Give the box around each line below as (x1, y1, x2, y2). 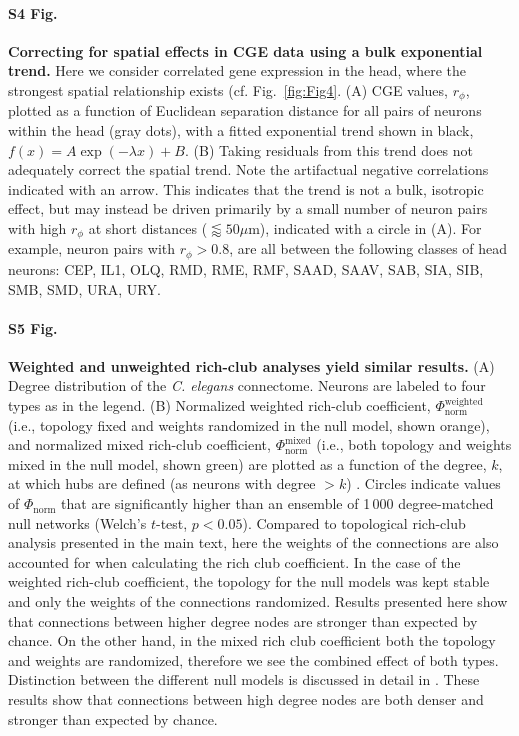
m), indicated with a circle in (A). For (248, 218, 482, 238)
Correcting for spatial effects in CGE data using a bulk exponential (8, 40, 483, 61)
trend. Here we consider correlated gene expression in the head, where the (8, 60, 466, 81)
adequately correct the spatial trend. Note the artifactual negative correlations (8, 159, 489, 180)
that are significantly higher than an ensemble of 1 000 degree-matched (61, 493, 494, 514)
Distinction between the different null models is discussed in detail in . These (8, 669, 480, 690)
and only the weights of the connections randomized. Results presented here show (8, 591, 508, 612)
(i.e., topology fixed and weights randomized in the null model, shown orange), (8, 414, 490, 435)
